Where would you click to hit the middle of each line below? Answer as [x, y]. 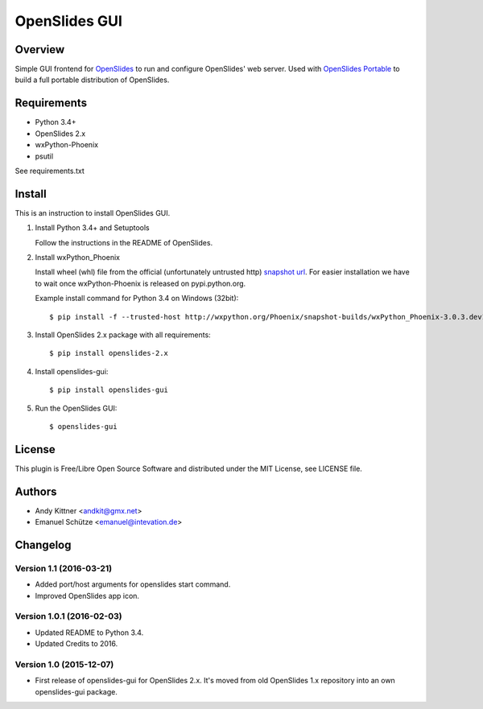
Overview [40, 49]
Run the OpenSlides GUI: [76, 408]
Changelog [43, 544]
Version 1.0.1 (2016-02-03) [68, 616]
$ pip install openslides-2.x [109, 353]
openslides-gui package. [76, 691]
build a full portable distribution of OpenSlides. [92, 80]
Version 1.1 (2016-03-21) [64, 568]
